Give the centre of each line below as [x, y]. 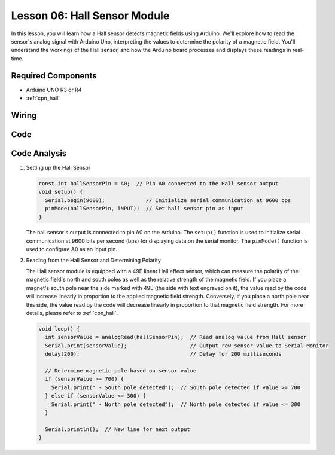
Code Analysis [39, 153]
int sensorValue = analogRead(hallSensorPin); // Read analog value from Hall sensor [176, 337]
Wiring [24, 115]
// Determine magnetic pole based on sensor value [121, 370]
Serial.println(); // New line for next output [118, 429]
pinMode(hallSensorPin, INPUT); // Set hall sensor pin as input [144, 209]
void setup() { [61, 192]
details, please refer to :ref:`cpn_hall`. [72, 313]
